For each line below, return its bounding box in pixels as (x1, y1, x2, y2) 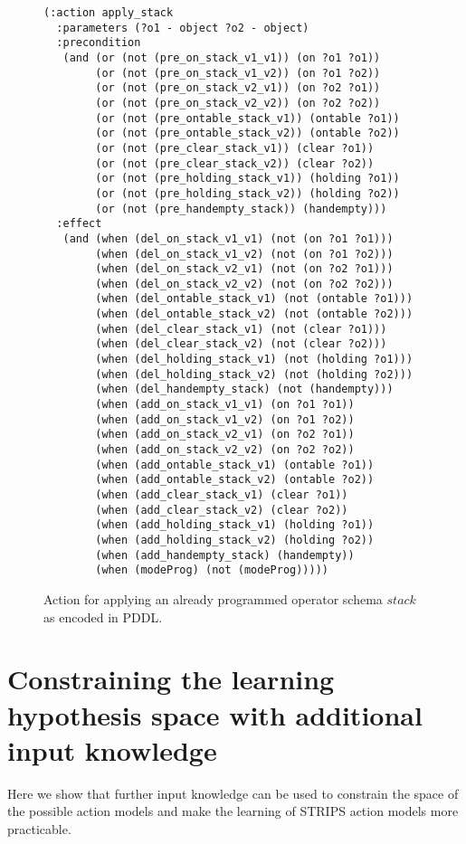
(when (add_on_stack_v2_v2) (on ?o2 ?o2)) (95, 443, 355, 457)
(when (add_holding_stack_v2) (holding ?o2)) (95, 533, 375, 546)
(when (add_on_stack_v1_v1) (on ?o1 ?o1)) (95, 398, 355, 412)
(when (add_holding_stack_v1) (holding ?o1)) (95, 518, 375, 532)
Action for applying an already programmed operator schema (43, 589, 383, 608)
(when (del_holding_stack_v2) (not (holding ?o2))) (95, 367, 414, 381)
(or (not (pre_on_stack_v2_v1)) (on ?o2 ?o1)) (95, 81, 381, 95)
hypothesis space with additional (7, 696, 423, 733)
